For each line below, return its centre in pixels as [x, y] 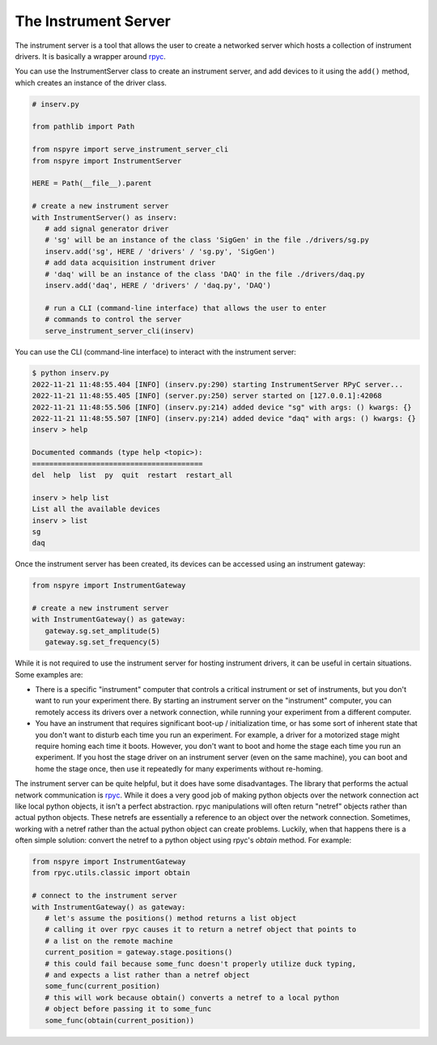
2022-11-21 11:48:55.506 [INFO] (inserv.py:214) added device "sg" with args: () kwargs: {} [222, 407]
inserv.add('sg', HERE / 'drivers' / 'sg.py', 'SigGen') [160, 251]
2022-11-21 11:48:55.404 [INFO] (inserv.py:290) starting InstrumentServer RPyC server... [218, 384]
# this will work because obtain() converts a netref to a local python [192, 997]
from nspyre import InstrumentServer [107, 161]
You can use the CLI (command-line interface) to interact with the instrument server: [156, 351]
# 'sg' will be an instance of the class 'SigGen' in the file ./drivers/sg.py [207, 240]
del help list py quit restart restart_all [132, 475]
